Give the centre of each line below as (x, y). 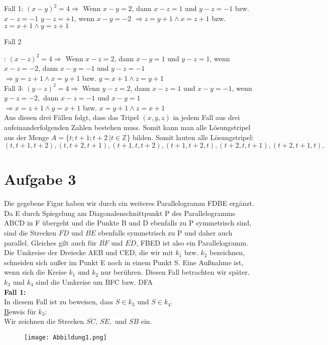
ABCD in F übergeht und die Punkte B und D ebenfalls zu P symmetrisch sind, (128, 223)
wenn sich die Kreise (35, 272)
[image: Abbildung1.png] (66, 337)
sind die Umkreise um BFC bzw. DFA (94, 282)
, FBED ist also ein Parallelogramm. (192, 242)
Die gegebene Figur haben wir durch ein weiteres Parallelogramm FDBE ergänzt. (129, 203)
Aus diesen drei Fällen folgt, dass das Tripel (72, 117)
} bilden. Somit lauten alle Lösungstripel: (190, 137)
